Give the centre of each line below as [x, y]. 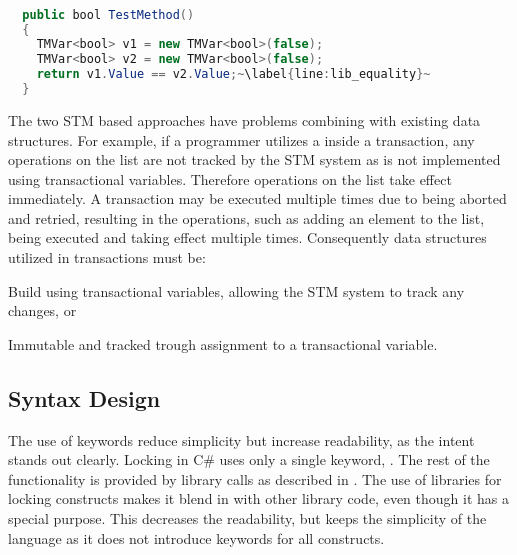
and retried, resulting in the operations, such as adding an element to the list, [246, 217]
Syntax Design [84, 397]
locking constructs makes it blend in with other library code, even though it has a [258, 498]
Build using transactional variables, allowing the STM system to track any [236, 290]
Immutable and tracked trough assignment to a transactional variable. [223, 343]
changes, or [42, 310]
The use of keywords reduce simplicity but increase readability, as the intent [241, 439]
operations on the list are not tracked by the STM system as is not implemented [254, 159]
